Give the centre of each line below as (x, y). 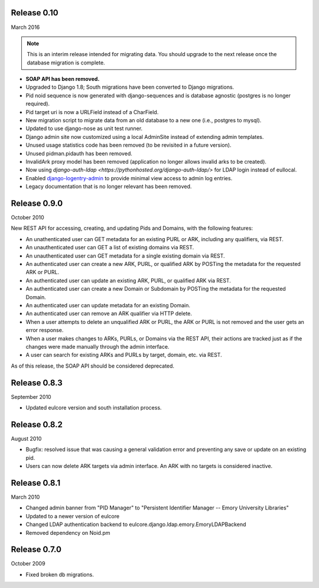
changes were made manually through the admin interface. (97, 346)
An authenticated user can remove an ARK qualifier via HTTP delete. (109, 314)
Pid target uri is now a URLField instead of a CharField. (92, 112)
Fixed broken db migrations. (60, 574)
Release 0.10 (35, 13)
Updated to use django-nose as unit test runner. (84, 129)
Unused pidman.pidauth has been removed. (79, 153)
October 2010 (27, 217)
